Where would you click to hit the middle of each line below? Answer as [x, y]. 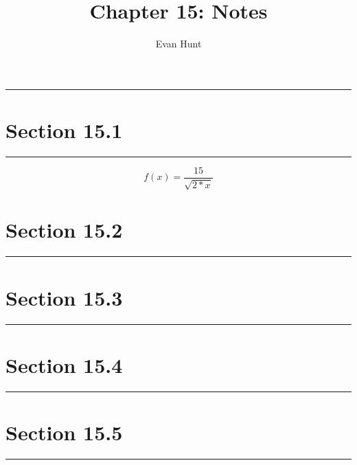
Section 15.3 [64, 297]
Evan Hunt [178, 44]
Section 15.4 [64, 364]
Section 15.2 [64, 230]
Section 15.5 [64, 432]
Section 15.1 [64, 129]
